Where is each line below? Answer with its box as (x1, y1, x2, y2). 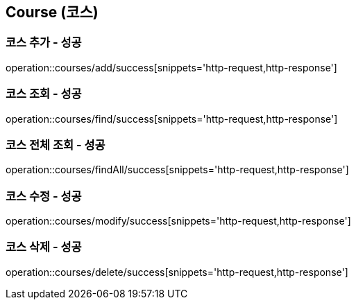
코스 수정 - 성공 (6, 189, 82, 203)
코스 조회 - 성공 (6, 87, 82, 101)
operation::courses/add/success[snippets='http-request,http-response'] (6, 61, 337, 73)
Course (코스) (6, 3, 99, 21)
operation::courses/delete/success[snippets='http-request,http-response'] (6, 265, 348, 278)
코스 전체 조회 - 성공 (6, 137, 105, 152)
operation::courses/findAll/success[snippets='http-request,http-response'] (6, 164, 349, 176)
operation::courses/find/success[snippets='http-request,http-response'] (6, 112, 338, 125)
